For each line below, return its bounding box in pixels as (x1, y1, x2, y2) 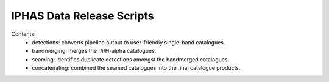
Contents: (11, 30, 36, 38)
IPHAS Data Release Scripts (11, 9, 154, 22)
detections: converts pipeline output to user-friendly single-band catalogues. (32, 38, 225, 46)
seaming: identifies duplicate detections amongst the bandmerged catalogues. (32, 55, 230, 63)
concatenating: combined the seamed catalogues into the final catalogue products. (32, 64, 241, 72)
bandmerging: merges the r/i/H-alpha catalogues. (32, 47, 157, 55)
